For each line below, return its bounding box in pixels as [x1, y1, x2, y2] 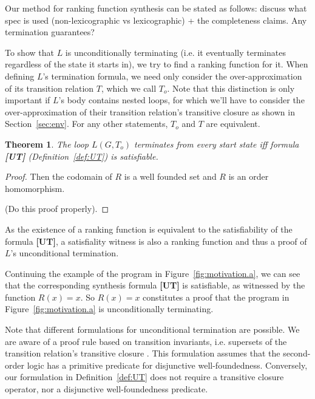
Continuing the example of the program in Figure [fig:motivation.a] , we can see [5, 267, 300, 279]
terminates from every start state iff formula [134, 137, 299, 150]
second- [283, 347, 311, 360]
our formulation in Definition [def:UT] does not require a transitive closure [5, 370, 284, 383]
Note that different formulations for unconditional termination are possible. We [5, 323, 300, 336]
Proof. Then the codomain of [5, 170, 112, 183]
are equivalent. [206, 117, 260, 130]
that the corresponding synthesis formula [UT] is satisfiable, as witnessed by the [5, 279, 305, 292]
